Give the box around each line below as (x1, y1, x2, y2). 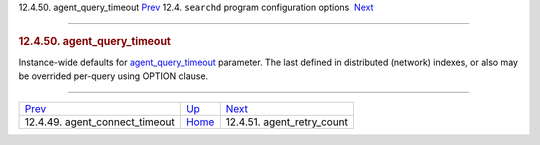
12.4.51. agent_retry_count (225, 115, 349, 129)
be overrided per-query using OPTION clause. (18, 70, 209, 82)
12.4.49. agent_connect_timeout (24, 115, 175, 129)
